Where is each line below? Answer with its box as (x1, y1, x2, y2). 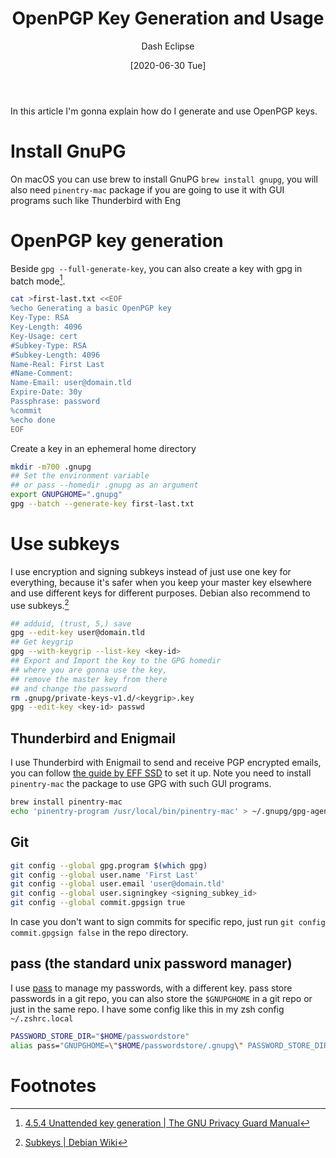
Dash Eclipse (141, 40, 195, 52)
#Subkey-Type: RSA (10, 340, 87, 351)
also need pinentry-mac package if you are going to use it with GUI (10, 183, 285, 196)
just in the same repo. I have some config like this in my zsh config (10, 1003, 285, 1015)
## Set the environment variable (10, 471, 150, 481)
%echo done (10, 415, 56, 425)
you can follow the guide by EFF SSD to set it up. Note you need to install (10, 767, 312, 779)
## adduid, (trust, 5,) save (10, 618, 132, 629)
